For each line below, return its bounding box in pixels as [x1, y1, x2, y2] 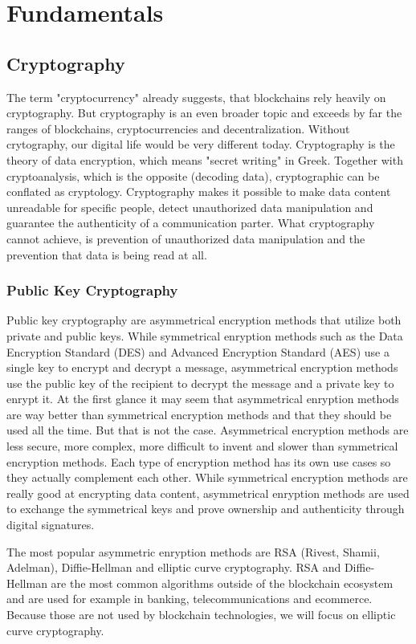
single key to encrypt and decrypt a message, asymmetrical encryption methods [6, 359, 398, 376]
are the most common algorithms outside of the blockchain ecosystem [51, 574, 394, 591]
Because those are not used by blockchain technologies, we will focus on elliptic [6, 606, 396, 623]
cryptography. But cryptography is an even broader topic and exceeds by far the [6, 104, 402, 121]
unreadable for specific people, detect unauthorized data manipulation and [6, 198, 373, 215]
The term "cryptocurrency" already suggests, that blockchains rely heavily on [6, 88, 386, 105]
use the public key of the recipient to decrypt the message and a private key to [6, 374, 394, 391]
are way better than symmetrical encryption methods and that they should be [6, 406, 392, 422]
